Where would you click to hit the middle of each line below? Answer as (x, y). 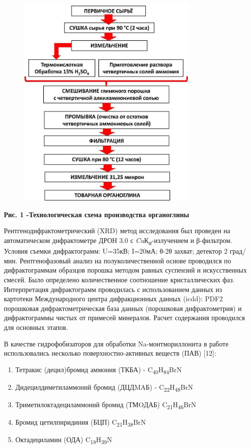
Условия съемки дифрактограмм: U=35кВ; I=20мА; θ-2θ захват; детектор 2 (116, 251)
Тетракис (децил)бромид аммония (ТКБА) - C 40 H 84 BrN (99, 370)
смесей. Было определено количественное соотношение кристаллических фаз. (119, 279)
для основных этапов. (36, 327)
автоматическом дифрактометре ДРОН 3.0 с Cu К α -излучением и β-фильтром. (118, 241)
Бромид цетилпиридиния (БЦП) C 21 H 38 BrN (81, 422)
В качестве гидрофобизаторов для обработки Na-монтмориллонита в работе (116, 343)
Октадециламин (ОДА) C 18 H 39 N (64, 440)
